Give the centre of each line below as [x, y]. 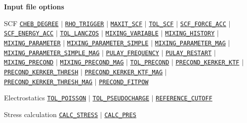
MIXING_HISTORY [190, 34]
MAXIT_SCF [126, 24]
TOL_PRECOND [150, 63]
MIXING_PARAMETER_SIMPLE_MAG [52, 53]
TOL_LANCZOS [80, 34]
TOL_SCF [161, 24]
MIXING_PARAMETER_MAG [190, 43]
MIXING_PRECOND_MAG [92, 63]
